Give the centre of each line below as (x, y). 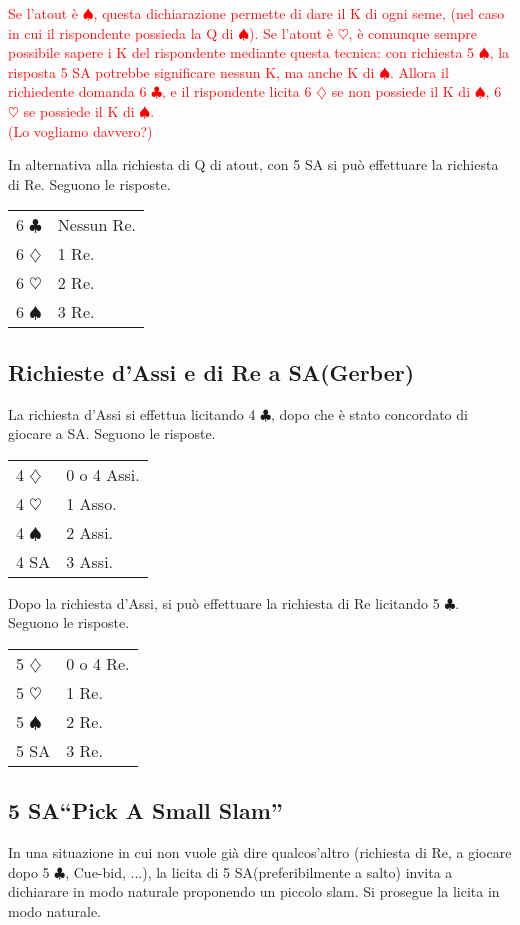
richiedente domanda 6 (77, 91)
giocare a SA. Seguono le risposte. (112, 433)
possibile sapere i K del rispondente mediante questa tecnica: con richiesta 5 (241, 52)
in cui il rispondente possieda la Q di (121, 32)
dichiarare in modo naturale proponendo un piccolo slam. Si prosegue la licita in (254, 891)
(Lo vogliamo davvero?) (80, 130)
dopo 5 (29, 871)
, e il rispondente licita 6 (237, 91)
